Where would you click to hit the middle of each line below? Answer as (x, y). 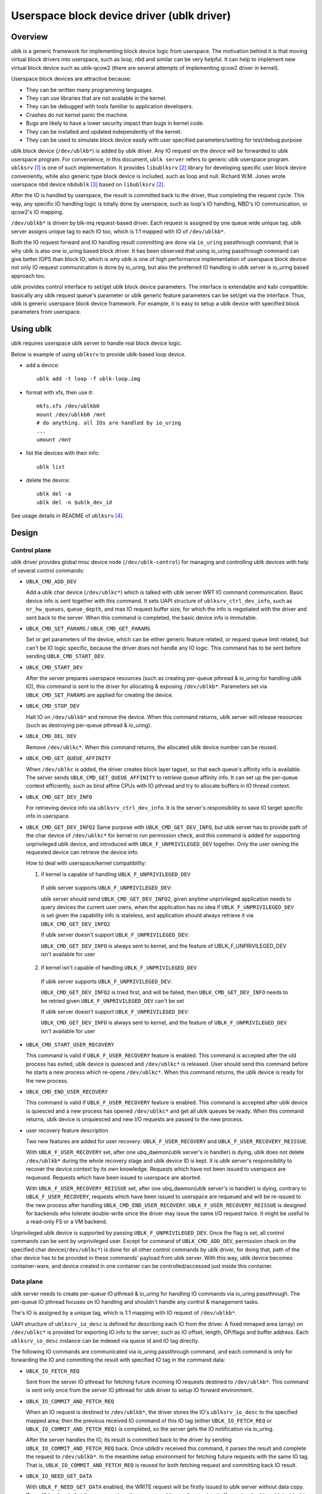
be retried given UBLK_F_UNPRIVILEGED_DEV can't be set (112, 1000)
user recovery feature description (67, 1130)
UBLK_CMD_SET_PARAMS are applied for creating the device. (100, 695)
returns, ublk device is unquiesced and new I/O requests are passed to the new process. (135, 1119)
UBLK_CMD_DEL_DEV (51, 736)
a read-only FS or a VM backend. (66, 1221)
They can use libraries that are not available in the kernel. (96, 98)
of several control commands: (48, 570)
